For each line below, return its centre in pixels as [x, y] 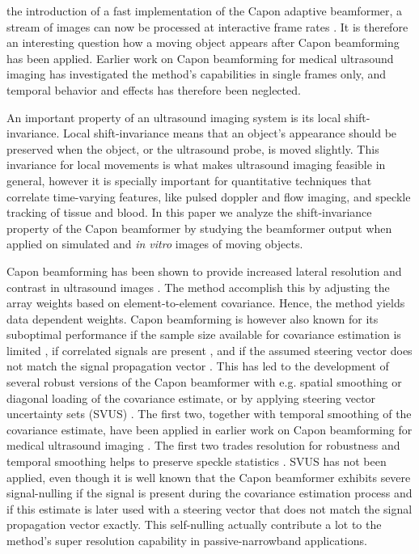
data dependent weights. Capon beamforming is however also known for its [193, 318]
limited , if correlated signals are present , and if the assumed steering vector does [209, 350]
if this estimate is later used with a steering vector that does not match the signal [209, 508]
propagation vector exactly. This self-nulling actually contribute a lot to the [194, 524]
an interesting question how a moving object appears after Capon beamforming [203, 42]
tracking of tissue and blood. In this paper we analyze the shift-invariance [189, 212]
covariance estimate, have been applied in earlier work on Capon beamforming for [209, 429]
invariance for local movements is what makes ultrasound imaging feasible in [196, 165]
